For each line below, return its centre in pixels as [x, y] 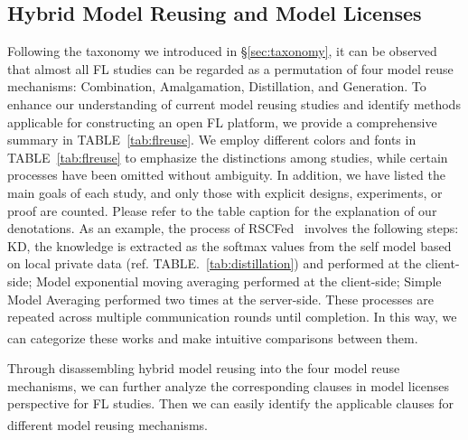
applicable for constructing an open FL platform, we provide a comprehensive [222, 122]
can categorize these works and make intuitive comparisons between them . [213, 337]
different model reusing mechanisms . [108, 424]
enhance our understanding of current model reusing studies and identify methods [234, 103]
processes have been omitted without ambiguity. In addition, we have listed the [226, 175]
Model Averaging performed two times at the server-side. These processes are [221, 299]
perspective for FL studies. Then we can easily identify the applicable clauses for [231, 403]
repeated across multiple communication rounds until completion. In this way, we [232, 317]
